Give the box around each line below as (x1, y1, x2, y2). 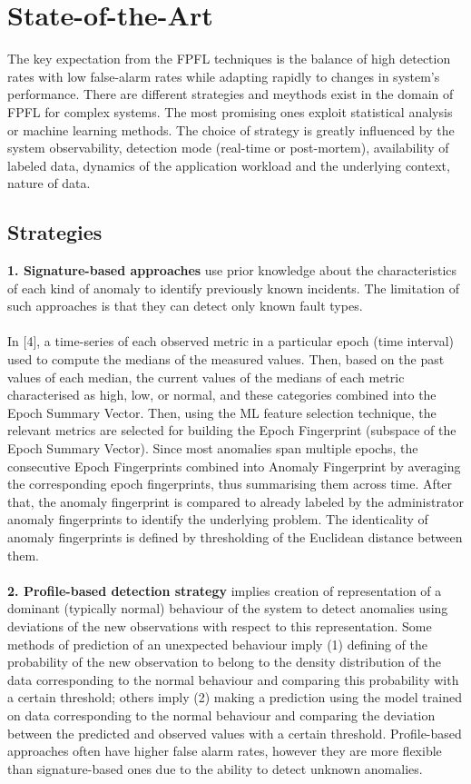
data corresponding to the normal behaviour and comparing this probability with (7, 670, 459, 689)
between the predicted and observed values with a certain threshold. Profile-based (7, 723, 462, 742)
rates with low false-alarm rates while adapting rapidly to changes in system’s (7, 66, 440, 85)
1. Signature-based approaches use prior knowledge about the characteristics (7, 261, 457, 280)
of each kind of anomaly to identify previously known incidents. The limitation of (7, 278, 460, 297)
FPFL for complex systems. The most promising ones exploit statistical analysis (7, 102, 453, 121)
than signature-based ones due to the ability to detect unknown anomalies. (7, 759, 423, 778)
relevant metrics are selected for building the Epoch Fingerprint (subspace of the (7, 421, 456, 440)
